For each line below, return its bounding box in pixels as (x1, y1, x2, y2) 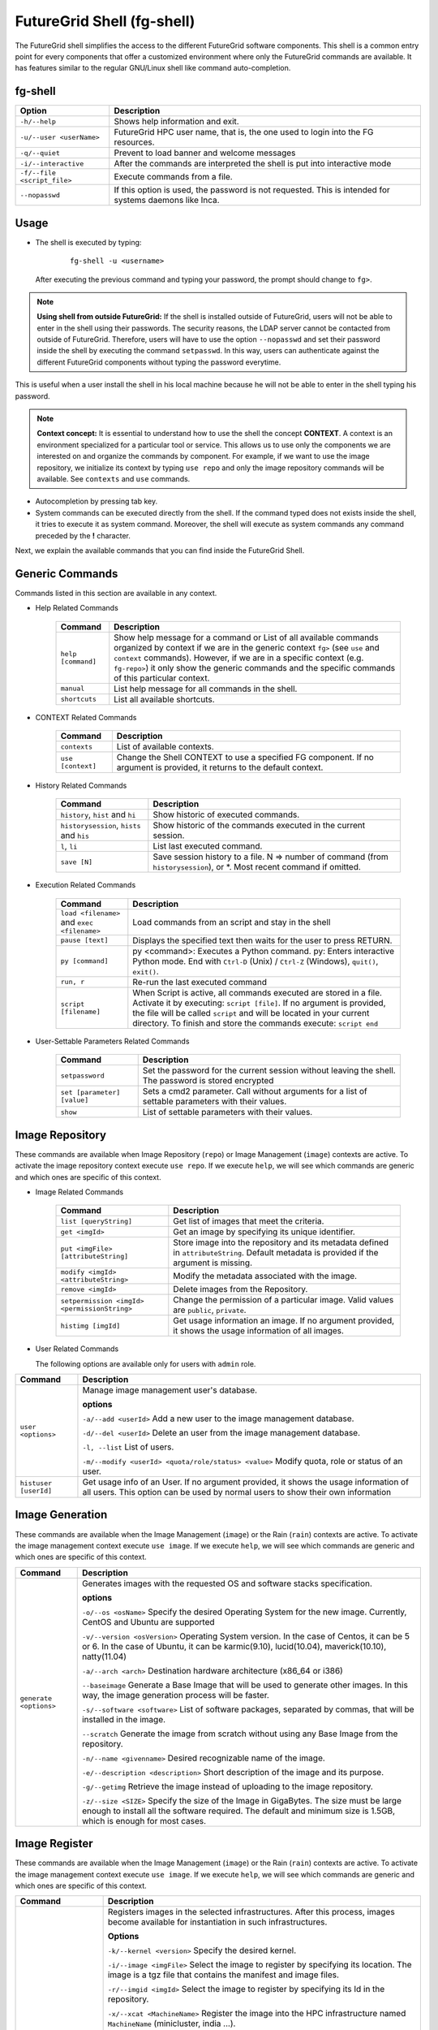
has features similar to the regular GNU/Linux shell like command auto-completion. (15, 63, 291, 73)
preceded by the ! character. (35, 530, 131, 540)
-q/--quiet (19, 149, 61, 158)
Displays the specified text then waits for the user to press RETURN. (132, 935, 393, 946)
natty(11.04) (81, 1651, 127, 1662)
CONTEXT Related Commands (35, 712, 137, 722)
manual (60, 685, 85, 693)
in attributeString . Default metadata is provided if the (173, 1247, 379, 1259)
